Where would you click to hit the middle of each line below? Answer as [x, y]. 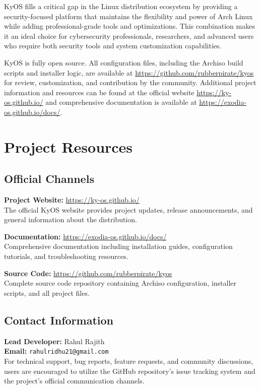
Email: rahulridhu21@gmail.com [56, 351]
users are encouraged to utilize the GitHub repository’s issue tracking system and [130, 371]
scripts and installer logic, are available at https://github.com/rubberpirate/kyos [129, 72]
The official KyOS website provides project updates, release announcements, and [128, 209]
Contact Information [59, 320]
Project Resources [69, 146]
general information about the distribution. [71, 219]
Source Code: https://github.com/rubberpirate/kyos [88, 273]
